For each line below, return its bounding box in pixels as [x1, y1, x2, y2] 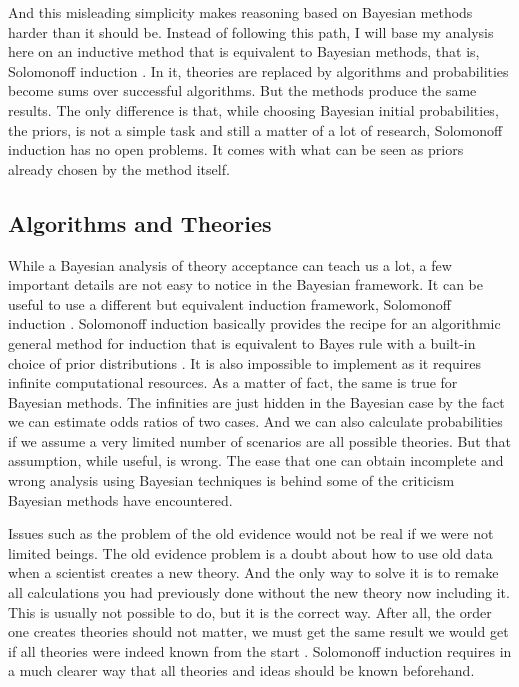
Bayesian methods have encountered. [8, 489, 233, 510]
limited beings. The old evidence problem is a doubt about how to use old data [8, 542, 493, 563]
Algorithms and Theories [8, 207, 272, 238]
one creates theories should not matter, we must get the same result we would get [8, 621, 509, 642]
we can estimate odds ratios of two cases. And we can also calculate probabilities [8, 411, 503, 432]
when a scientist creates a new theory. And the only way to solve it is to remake [8, 562, 499, 583]
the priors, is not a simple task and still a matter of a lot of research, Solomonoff [8, 119, 503, 140]
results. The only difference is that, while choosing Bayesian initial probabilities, [8, 99, 499, 120]
